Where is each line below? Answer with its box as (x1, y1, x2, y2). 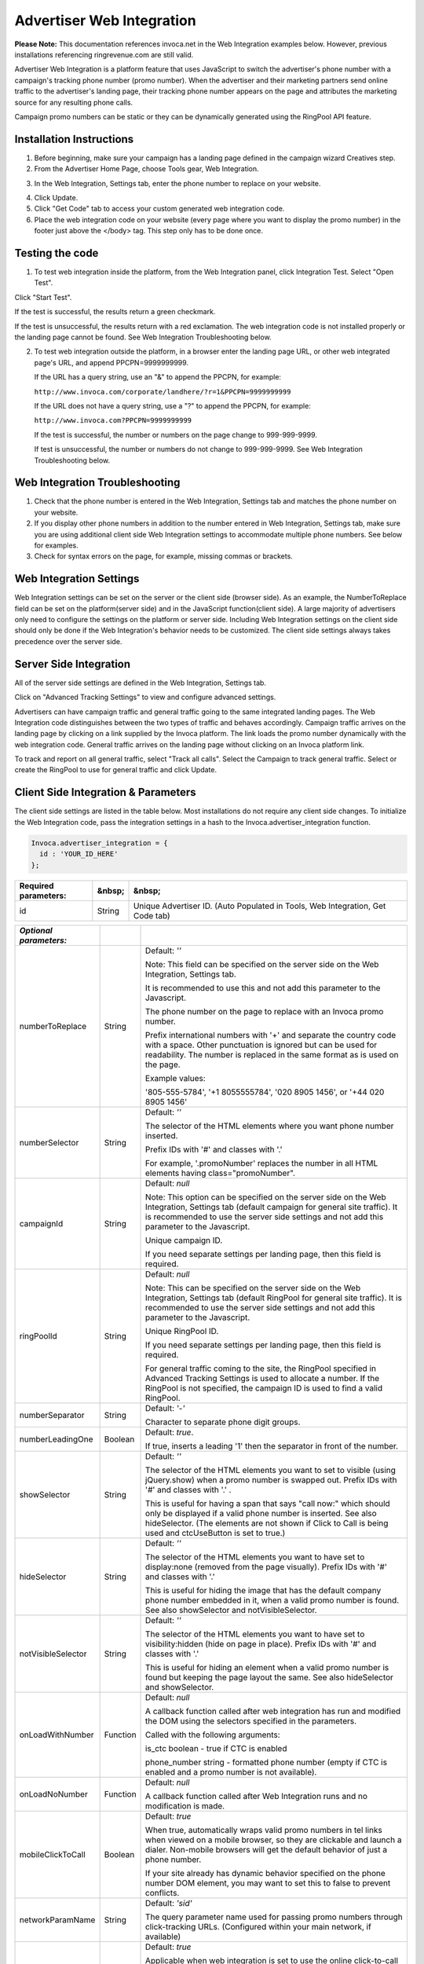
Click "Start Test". (14, 292, 72, 302)
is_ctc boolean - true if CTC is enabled (145, 1742, 287, 1753)
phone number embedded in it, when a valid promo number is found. (145, 1595, 400, 1606)
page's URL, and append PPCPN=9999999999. (34, 357, 188, 367)
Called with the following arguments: (145, 1729, 280, 1740)
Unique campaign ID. (145, 1234, 223, 1245)
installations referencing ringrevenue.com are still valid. (14, 49, 194, 59)
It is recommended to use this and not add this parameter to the (145, 982, 381, 993)
